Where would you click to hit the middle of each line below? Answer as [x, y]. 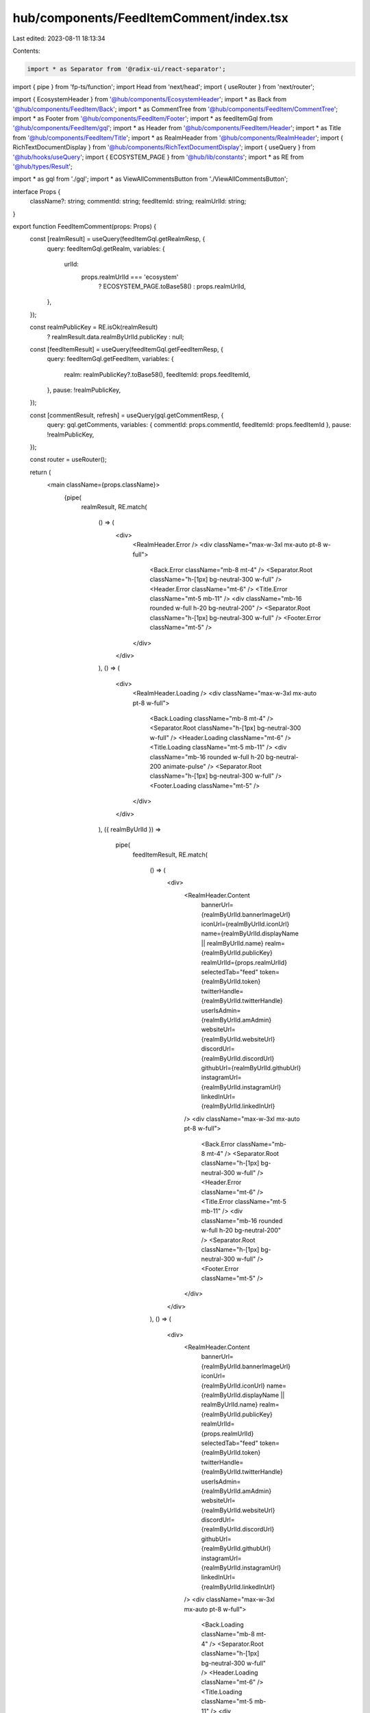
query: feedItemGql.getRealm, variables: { [106, 248]
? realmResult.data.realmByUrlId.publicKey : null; [115, 336]
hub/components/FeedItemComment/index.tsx [151, 18]
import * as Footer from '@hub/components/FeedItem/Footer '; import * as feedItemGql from [143, 119]
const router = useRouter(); [68, 460]
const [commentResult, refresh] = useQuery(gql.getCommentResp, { [127, 415]
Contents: [26, 51]
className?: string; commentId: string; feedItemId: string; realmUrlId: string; [138, 201]
